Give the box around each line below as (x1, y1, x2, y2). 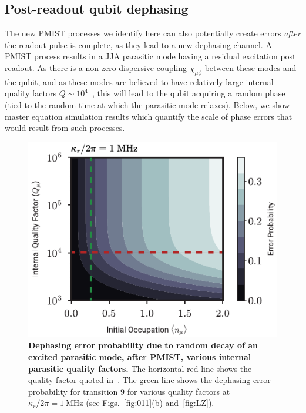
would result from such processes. (5, 122, 125, 134)
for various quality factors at (127, 385, 230, 397)
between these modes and (204, 61, 297, 73)
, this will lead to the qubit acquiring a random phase (92, 87, 285, 99)
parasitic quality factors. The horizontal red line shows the (28, 362, 252, 374)
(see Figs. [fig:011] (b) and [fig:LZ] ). (86, 397, 214, 409)
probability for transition (28, 385, 118, 397)
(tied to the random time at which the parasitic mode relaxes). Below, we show (5, 98, 290, 110)
